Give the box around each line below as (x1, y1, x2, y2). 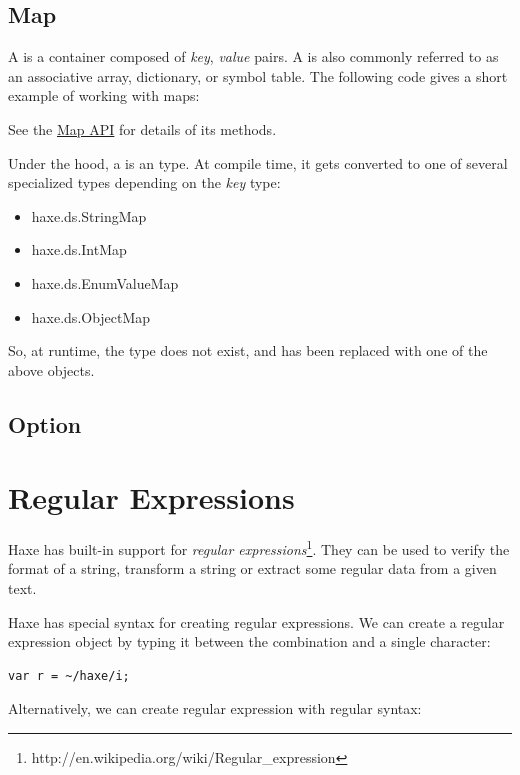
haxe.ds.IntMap (31, 239, 127, 260)
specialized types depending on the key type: (8, 172, 281, 193)
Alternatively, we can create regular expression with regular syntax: (8, 698, 422, 719)
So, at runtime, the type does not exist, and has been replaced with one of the (8, 340, 488, 361)
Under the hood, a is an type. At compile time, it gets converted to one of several (8, 152, 508, 173)
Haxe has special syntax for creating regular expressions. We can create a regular (8, 611, 505, 632)
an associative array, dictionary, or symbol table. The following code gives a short (8, 65, 508, 86)
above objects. (8, 359, 95, 380)
